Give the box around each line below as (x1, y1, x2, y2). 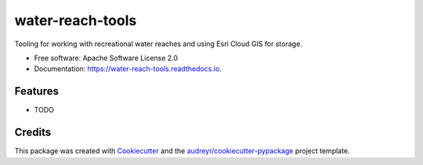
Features (14, 84, 59, 98)
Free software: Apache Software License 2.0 (34, 53, 179, 63)
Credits (14, 126, 52, 139)
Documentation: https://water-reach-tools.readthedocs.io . (34, 64, 222, 74)
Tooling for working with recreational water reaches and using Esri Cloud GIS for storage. (14, 39, 303, 48)
